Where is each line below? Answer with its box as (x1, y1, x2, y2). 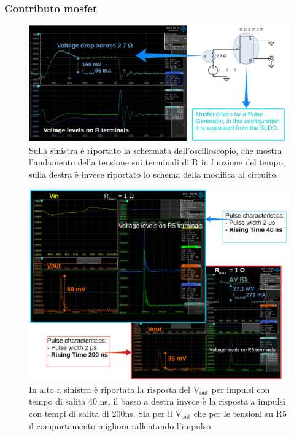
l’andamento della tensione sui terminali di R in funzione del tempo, (29, 156, 285, 168)
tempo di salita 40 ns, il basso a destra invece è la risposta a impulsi (29, 395, 285, 408)
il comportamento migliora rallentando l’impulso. (29, 419, 214, 432)
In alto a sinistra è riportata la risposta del (29, 382, 190, 395)
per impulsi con (211, 382, 270, 395)
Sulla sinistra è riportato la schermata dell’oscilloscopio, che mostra (29, 143, 282, 156)
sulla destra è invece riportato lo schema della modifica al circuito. (29, 167, 279, 180)
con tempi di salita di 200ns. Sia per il (29, 406, 172, 419)
